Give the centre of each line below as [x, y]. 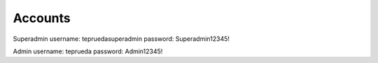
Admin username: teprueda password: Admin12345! [88, 51]
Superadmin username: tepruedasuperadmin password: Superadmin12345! [121, 39]
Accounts [42, 18]
